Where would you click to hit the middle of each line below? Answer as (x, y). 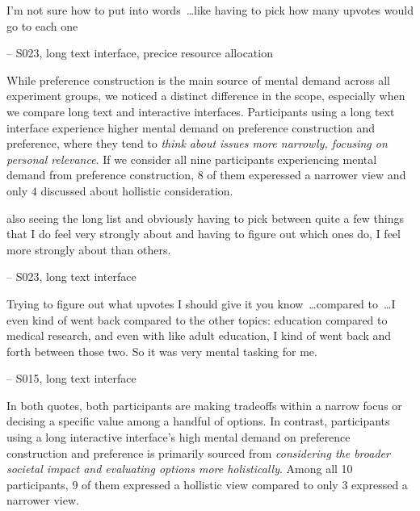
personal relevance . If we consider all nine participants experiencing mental (192, 159)
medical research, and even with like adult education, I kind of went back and (199, 335)
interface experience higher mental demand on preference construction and (191, 127)
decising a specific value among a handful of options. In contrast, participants (198, 421)
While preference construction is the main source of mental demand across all (198, 80)
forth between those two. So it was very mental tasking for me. (162, 351)
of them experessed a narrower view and (307, 175)
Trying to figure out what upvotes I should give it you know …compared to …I (201, 303)
